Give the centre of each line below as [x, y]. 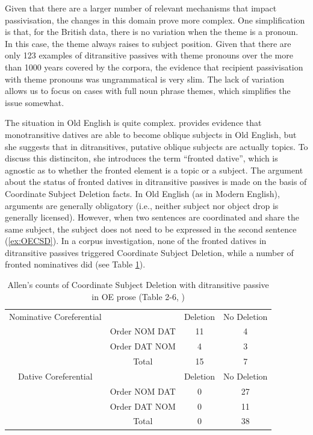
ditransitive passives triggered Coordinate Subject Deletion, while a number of [149, 252]
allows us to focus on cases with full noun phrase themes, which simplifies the [148, 91]
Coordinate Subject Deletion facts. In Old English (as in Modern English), [142, 193]
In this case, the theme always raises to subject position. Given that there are [148, 43]
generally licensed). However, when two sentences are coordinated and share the [152, 217]
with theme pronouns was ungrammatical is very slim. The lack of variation [145, 79]
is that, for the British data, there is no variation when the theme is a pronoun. [152, 32]
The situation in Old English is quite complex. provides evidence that [133, 123]
